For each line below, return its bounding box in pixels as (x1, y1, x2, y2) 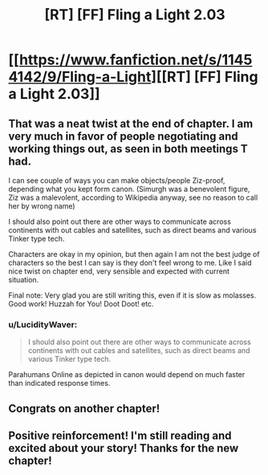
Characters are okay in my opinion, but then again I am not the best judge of (8, 250, 260, 258)
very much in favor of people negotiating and (8, 129, 238, 143)
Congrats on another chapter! (8, 401, 160, 415)
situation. (8, 275, 39, 284)
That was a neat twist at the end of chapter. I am (8, 116, 254, 130)
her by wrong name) (8, 201, 75, 210)
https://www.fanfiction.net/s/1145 (18, 51, 253, 69)
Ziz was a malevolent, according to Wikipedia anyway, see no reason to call (8, 193, 258, 202)
